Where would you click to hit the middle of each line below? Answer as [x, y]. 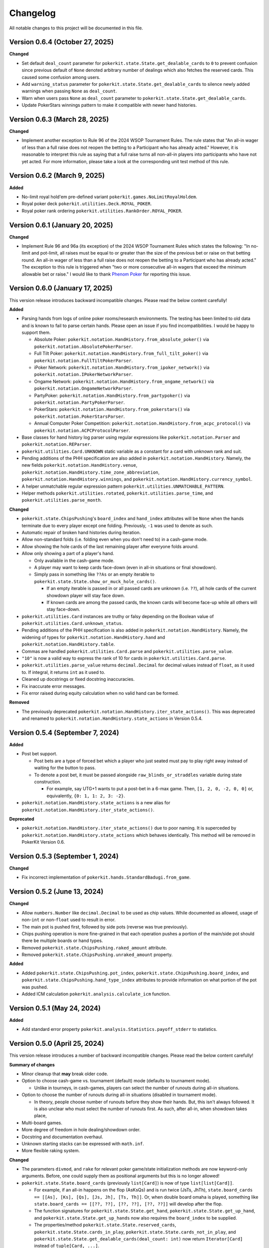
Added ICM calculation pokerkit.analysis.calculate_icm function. [96, 994]
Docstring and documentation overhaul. [62, 1137]
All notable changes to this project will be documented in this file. [76, 28]
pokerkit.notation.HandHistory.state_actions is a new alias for [96, 803]
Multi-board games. [42, 1123]
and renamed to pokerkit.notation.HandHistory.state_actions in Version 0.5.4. [112, 718]
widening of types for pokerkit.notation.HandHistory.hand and [93, 637]
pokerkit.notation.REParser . [57, 444]
